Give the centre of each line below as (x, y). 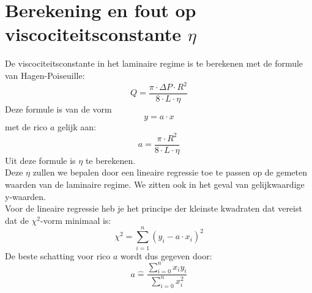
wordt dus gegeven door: (166, 255)
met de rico (26, 126)
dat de (17, 220)
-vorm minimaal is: (76, 220)
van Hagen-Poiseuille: (45, 75)
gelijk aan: (76, 126)
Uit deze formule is (40, 160)
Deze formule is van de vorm (58, 109)
